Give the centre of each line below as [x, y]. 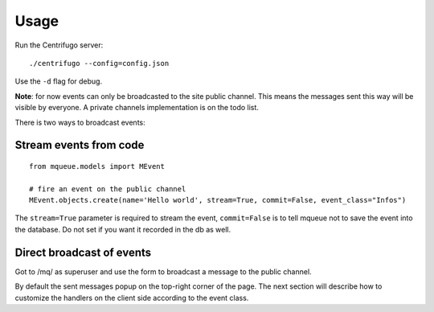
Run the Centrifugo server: [59, 45]
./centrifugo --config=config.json [99, 63]
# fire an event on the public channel [108, 189]
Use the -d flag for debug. [59, 81]
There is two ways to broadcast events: [80, 122]
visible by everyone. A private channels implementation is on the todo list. [137, 108]
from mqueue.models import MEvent [97, 166]
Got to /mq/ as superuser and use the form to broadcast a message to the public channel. [164, 271]
